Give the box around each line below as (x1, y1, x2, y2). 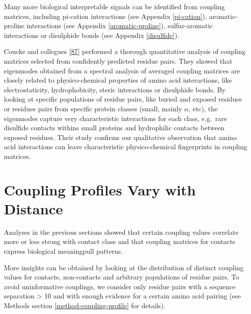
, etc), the (188, 103, 218, 113)
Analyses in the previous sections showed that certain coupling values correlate (4, 227, 238, 237)
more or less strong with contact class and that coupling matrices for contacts (4, 236, 235, 246)
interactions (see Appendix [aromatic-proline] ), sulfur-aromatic (26, 20, 213, 31)
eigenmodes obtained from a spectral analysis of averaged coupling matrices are (4, 65, 240, 75)
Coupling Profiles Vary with (4, 179, 196, 199)
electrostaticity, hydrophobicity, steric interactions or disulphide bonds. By (4, 84, 226, 94)
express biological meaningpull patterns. (4, 246, 123, 256)
